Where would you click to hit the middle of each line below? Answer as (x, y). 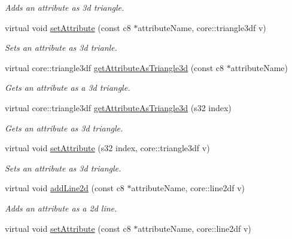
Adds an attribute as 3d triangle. (65, 7)
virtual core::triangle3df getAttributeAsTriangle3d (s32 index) (118, 107)
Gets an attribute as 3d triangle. (64, 128)
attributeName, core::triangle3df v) (202, 27)
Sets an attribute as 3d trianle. (61, 48)
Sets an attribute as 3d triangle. (63, 168)
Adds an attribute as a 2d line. (61, 208)
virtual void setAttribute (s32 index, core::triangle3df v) (107, 148)
